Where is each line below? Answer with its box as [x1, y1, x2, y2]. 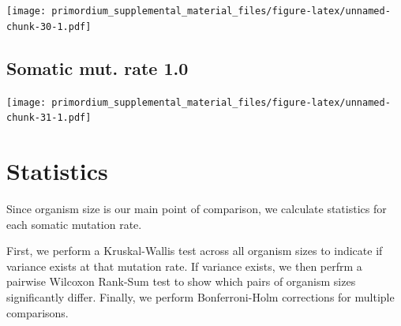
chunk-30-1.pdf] [6, 21, 92, 32]
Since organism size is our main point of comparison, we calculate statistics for [6, 200, 387, 216]
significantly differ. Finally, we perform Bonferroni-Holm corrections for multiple [6, 288, 395, 305]
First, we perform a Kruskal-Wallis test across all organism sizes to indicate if [6, 242, 383, 259]
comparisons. [6, 304, 69, 320]
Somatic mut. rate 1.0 [6, 55, 189, 80]
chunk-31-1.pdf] [6, 112, 92, 124]
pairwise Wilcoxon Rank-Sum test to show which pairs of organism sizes [6, 273, 356, 290]
